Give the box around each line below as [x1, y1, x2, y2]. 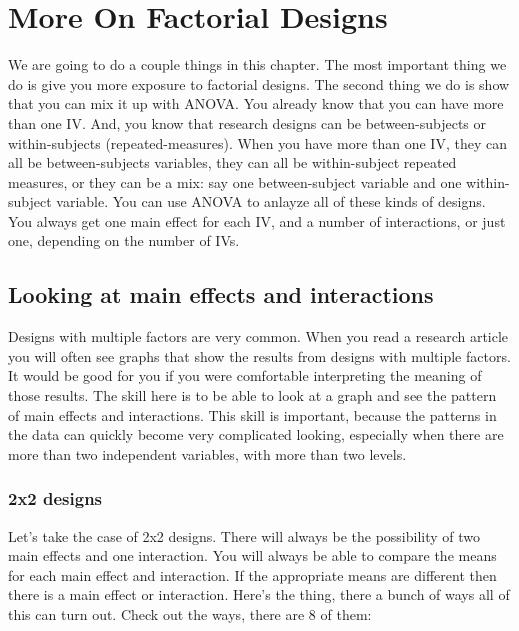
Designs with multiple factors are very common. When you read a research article [8, 326, 509, 347]
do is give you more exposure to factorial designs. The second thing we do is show [8, 73, 510, 94]
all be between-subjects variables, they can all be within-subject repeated [8, 152, 457, 173]
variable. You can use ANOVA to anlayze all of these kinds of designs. [56, 191, 486, 212]
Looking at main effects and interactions [8, 279, 434, 310]
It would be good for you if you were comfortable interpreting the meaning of [8, 365, 482, 386]
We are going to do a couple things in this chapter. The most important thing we [8, 54, 507, 75]
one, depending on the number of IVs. [8, 230, 240, 251]
